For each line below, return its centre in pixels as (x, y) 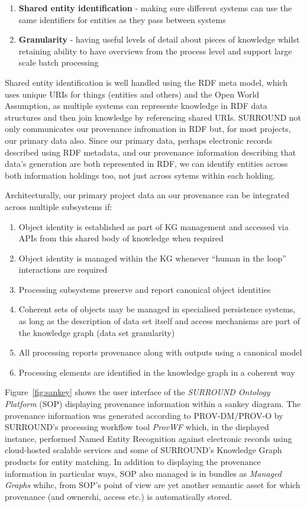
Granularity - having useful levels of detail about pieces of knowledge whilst (159, 39)
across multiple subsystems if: (59, 206)
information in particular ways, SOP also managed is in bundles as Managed (143, 473)
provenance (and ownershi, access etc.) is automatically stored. (119, 496)
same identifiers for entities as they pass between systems (122, 19)
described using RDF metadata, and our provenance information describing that (151, 152)
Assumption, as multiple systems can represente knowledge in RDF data (136, 106)
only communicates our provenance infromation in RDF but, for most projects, (148, 129)
